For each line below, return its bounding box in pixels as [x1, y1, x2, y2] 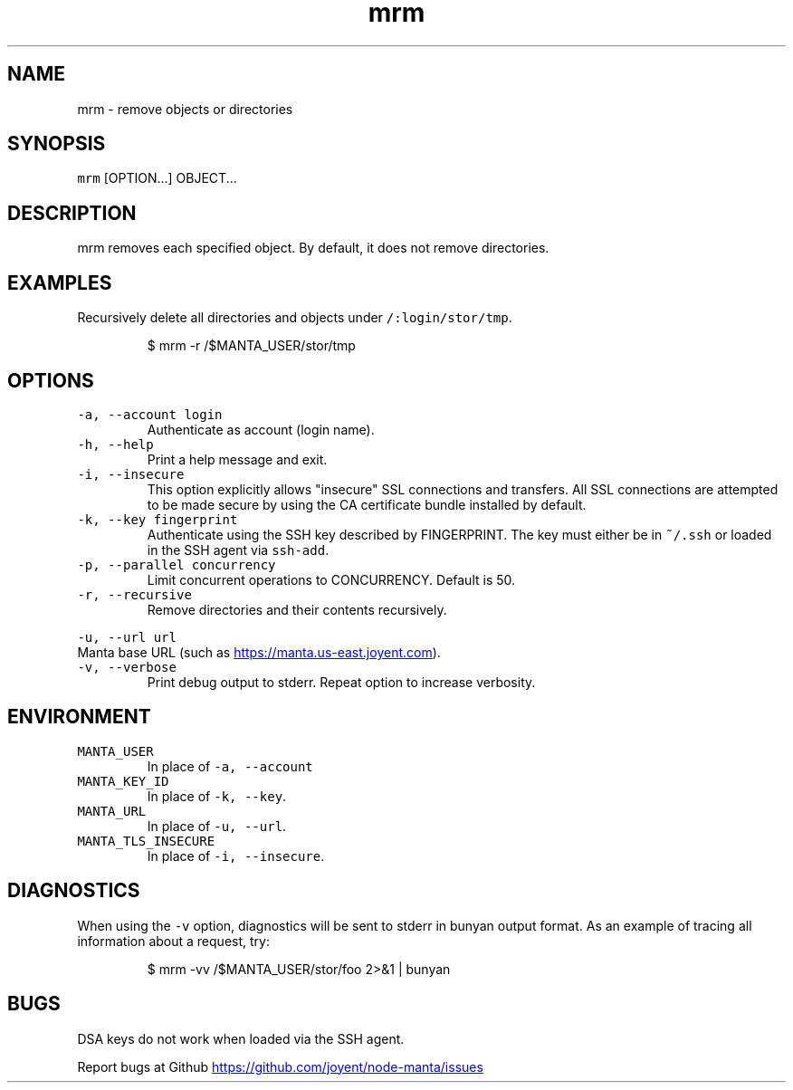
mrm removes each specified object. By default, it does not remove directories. [77, 240, 549, 256]
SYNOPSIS [7, 132, 106, 156]
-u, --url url [77, 629, 177, 645]
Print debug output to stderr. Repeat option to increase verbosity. [147, 674, 536, 690]
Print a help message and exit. [147, 451, 328, 467]
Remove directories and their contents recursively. [147, 601, 447, 617]
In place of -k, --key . [147, 788, 287, 804]
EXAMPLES [7, 271, 112, 294]
